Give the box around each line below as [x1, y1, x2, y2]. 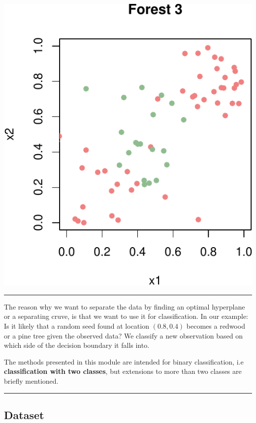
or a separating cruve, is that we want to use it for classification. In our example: [4, 311, 248, 321]
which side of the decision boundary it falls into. [4, 340, 150, 350]
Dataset [4, 407, 44, 422]
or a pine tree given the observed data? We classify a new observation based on [4, 330, 243, 340]
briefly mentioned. [4, 375, 59, 386]
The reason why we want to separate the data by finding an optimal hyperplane [4, 301, 245, 311]
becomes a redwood [186, 320, 245, 331]
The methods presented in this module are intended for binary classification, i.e [4, 356, 244, 367]
